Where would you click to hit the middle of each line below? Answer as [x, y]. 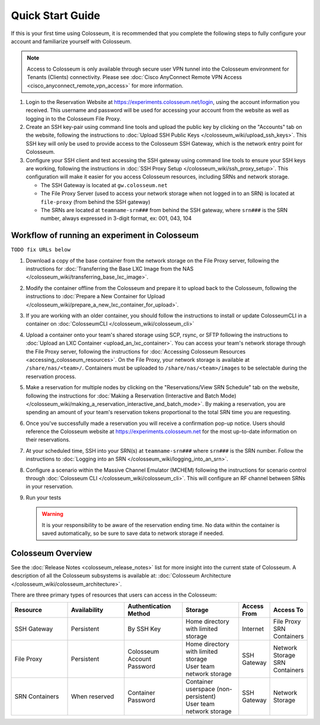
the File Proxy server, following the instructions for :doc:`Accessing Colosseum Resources [136, 351]
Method [139, 614]
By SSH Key [144, 629]
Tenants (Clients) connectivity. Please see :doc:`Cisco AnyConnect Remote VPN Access [135, 77]
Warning [52, 514]
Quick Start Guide [56, 15]
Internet [253, 629]
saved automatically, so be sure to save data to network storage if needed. [133, 533]
